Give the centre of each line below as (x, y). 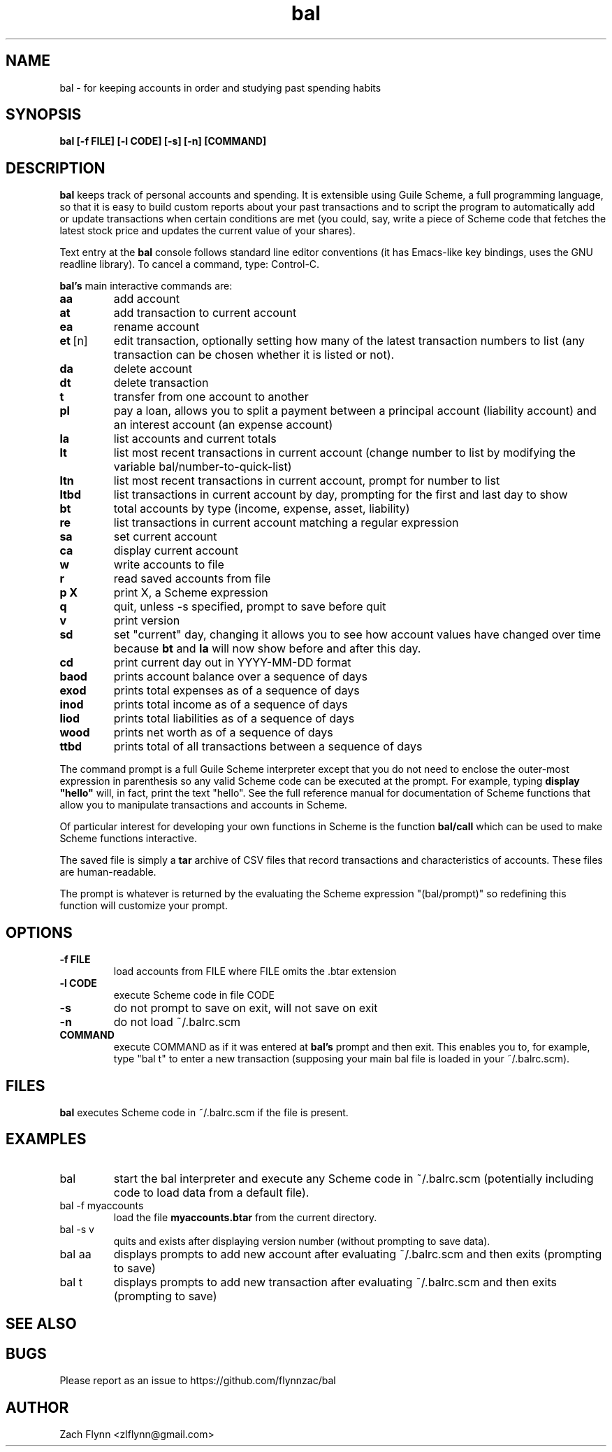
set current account (165, 537)
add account (146, 299)
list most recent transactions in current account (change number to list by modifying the (344, 453)
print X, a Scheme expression (191, 593)
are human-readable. (108, 872)
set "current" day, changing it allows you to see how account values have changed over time (357, 635)
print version (147, 621)
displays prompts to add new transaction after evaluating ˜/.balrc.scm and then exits (335, 1282)
